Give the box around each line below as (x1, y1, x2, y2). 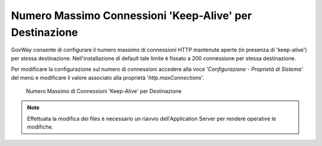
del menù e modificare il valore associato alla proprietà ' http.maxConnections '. (11, 74, 205, 81)
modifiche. (27, 123, 54, 131)
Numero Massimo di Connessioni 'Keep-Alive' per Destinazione (26, 87, 182, 95)
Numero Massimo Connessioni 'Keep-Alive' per (11, 9, 252, 22)
